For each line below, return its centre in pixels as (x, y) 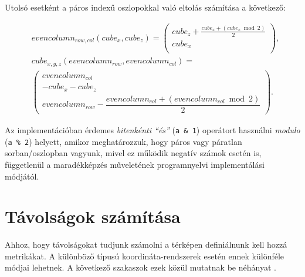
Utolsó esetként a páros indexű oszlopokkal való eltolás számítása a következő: (145, 7)
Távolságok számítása (93, 216)
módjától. (22, 176)
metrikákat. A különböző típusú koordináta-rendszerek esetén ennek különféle (145, 256)
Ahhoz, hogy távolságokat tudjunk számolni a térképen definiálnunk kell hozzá (146, 244)
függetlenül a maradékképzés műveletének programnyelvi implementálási (135, 164)
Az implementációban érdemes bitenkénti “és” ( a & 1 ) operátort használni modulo (152, 130)
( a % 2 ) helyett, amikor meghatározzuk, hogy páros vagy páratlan (123, 141)
